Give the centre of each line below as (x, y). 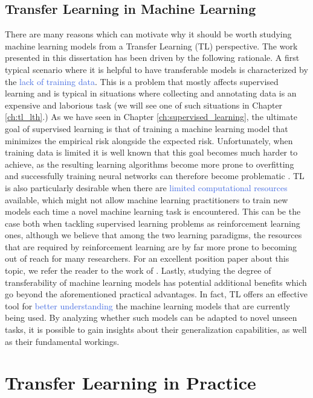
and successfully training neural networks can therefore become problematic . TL (155, 176)
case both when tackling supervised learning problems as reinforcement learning (153, 223)
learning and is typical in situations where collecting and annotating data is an (151, 93)
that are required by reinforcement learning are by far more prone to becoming (151, 246)
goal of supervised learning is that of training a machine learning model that (147, 128)
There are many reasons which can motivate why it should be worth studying (148, 34)
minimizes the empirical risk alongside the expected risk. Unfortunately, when (149, 140)
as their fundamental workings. (62, 341)
